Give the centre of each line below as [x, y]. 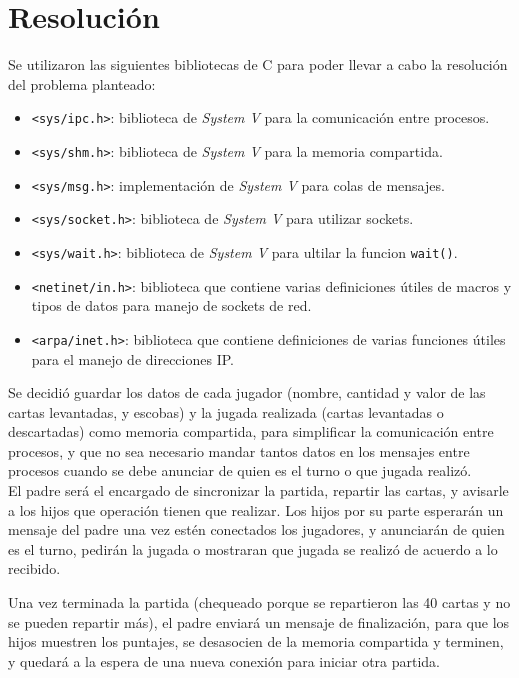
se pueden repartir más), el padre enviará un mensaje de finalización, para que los [259, 621]
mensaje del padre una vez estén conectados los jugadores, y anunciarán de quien [256, 529]
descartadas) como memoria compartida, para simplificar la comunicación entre [251, 431]
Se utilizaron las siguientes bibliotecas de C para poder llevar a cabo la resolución [258, 64]
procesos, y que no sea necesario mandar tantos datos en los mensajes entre [239, 450]
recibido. [34, 568]
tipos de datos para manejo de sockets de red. [171, 305]
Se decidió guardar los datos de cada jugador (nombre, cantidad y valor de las [247, 392]
